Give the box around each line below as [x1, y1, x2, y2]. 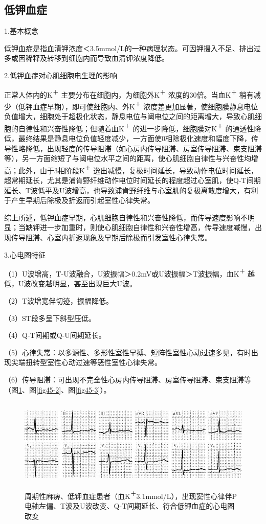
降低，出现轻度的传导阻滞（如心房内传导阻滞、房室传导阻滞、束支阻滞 [25, 143, 262, 153]
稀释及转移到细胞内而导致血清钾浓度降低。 [25, 53, 169, 63]
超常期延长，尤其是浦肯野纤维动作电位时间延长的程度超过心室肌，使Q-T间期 [4, 174, 261, 185]
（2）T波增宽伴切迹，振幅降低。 [4, 295, 114, 306]
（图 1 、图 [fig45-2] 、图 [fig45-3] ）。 [4, 384, 111, 395]
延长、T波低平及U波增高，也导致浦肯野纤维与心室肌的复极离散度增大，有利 [4, 185, 258, 195]
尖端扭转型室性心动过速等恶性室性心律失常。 [11, 357, 162, 368]
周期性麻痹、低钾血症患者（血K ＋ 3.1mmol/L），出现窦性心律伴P [25, 489, 237, 501]
